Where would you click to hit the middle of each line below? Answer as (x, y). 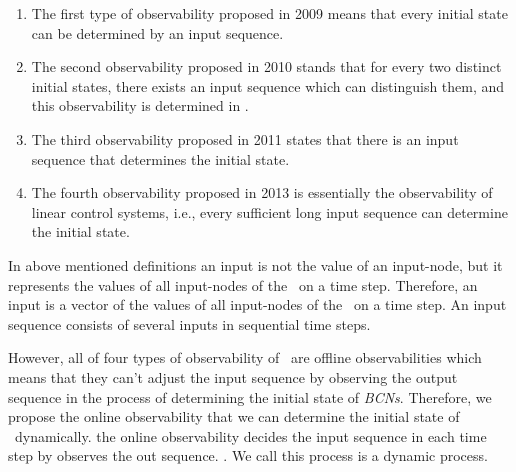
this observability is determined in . (140, 105)
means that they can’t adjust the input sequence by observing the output (233, 376)
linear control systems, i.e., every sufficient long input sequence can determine (269, 211)
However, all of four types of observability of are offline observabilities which (245, 357)
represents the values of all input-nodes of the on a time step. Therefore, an (243, 284)
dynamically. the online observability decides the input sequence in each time (250, 435)
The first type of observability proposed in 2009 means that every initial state (269, 13)
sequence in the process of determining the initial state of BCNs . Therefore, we (250, 396)
